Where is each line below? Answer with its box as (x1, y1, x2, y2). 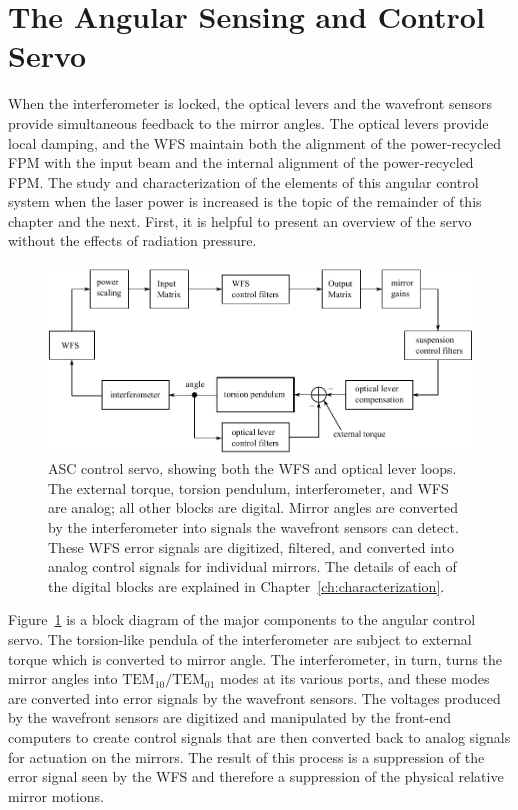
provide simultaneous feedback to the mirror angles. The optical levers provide (8, 112, 489, 133)
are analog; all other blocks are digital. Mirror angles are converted (48, 497, 458, 518)
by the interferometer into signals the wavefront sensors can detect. (48, 517, 459, 538)
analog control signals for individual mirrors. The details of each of (48, 556, 457, 577)
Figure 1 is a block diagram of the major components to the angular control (8, 609, 476, 630)
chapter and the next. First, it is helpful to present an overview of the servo (8, 210, 472, 231)
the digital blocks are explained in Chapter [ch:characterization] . (48, 575, 445, 596)
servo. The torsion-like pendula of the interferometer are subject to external (8, 629, 472, 649)
